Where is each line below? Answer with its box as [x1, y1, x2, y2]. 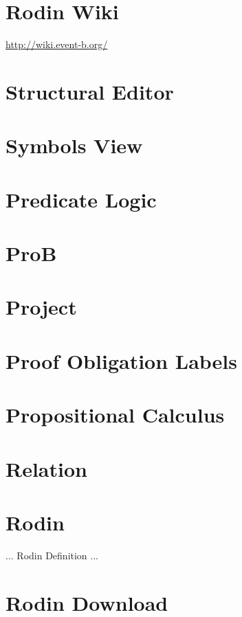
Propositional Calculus [5, 401, 225, 429]
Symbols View [5, 131, 143, 159]
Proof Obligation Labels [5, 346, 238, 374]
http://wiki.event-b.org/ [5, 37, 108, 52]
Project [5, 293, 77, 321]
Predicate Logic [5, 185, 157, 213]
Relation [5, 454, 87, 482]
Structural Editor [5, 77, 174, 105]
